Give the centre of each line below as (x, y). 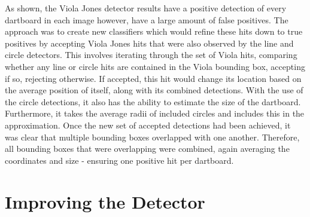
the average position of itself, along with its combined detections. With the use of (154, 90)
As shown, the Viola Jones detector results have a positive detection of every (146, 8)
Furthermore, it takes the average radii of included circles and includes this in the (155, 113)
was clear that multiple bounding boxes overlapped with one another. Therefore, (152, 137)
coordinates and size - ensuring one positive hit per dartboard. (119, 160)
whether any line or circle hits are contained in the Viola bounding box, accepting (155, 66)
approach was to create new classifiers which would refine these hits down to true (154, 31)
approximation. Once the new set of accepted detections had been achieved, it (148, 125)
